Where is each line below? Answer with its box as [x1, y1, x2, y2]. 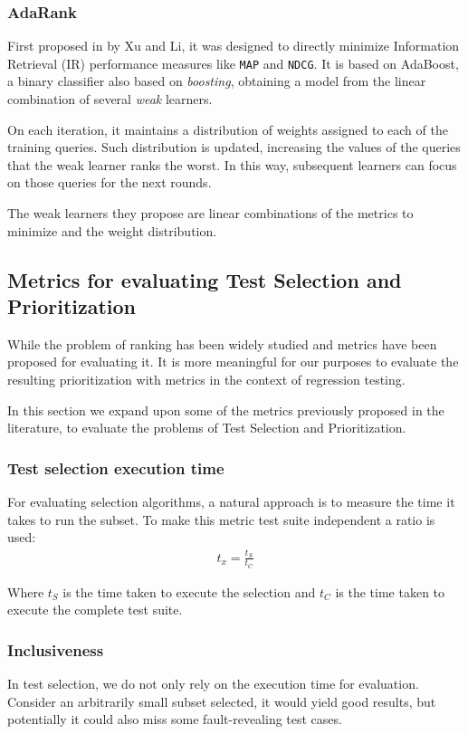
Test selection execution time [7, 456, 224, 479]
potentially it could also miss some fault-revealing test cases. [7, 710, 342, 729]
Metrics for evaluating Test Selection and [7, 265, 402, 293]
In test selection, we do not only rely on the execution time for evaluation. [7, 674, 419, 693]
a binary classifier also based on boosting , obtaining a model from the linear [7, 71, 426, 91]
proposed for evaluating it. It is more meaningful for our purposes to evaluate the [7, 352, 459, 371]
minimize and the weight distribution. [7, 221, 217, 240]
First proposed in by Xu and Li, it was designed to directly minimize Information [7, 36, 460, 55]
